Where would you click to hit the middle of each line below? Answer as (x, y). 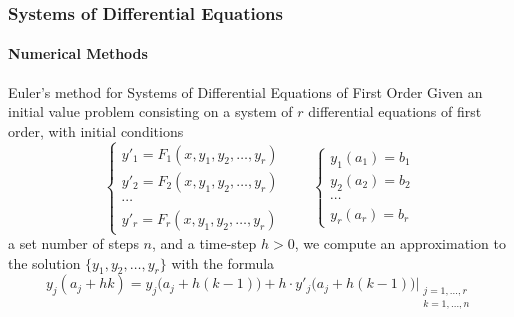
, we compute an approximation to (400, 243)
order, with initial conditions (96, 130)
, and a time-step (204, 243)
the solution (44, 262)
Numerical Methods (78, 53)
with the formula (223, 262)
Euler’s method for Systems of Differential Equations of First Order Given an (245, 91)
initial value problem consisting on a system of (150, 111)
